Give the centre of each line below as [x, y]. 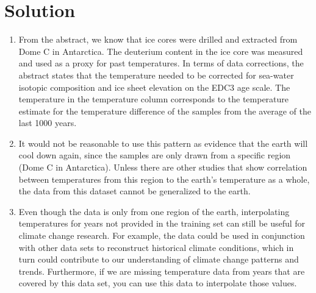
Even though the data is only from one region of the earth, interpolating [154, 211]
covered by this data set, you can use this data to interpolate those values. [158, 283]
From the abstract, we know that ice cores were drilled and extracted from [158, 39]
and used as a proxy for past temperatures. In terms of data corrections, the [161, 63]
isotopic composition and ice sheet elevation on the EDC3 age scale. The [154, 87]
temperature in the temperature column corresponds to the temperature [154, 99]
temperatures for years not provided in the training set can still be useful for [162, 223]
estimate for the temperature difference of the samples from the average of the [165, 111]
